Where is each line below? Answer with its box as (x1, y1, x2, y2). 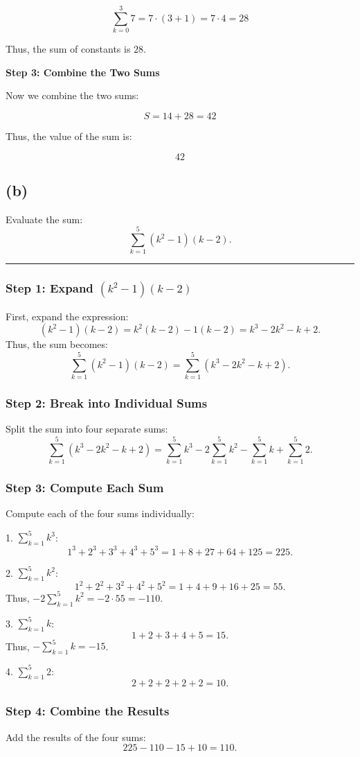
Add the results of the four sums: (6, 729, 146, 744)
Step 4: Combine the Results (6, 702, 170, 720)
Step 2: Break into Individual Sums (6, 394, 208, 411)
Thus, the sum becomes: (6, 337, 108, 351)
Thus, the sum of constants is (6, 42, 131, 56)
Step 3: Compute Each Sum (6, 478, 164, 496)
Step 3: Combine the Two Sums (6, 64, 160, 79)
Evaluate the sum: (6, 211, 83, 226)
